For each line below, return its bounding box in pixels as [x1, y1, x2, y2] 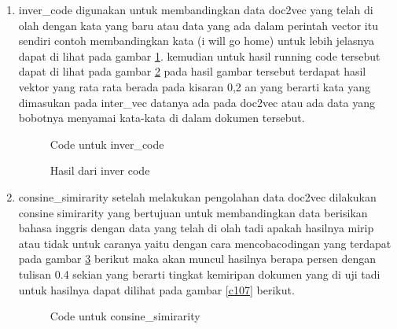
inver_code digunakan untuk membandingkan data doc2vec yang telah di [18, 2, 373, 17]
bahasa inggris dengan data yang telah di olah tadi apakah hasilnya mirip [18, 220, 374, 236]
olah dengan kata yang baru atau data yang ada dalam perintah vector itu [18, 17, 378, 33]
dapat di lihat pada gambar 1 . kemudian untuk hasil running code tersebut [18, 47, 380, 64]
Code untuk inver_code [50, 135, 164, 152]
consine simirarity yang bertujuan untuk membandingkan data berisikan [18, 204, 368, 220]
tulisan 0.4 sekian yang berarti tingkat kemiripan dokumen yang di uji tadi [18, 265, 380, 282]
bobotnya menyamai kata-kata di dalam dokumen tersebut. [18, 109, 305, 126]
